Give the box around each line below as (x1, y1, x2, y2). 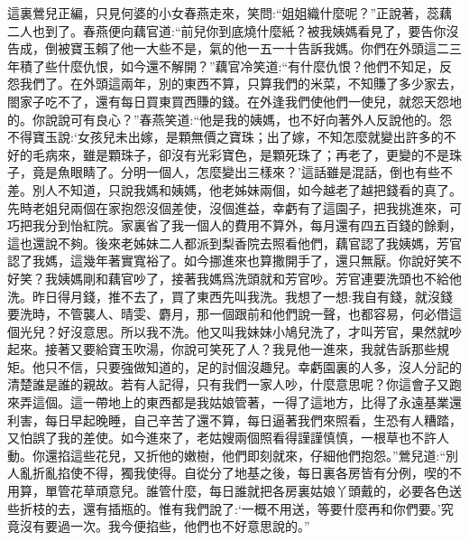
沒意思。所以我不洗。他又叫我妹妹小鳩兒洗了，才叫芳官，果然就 (69, 322, 449, 340)
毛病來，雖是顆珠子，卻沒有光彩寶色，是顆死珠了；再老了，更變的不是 (32, 145, 449, 163)
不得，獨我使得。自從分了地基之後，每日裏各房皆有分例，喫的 (82, 463, 449, 482)
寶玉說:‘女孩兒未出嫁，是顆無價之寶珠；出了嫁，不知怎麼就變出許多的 (32, 127, 444, 146)
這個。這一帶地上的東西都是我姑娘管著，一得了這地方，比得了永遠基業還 (32, 393, 462, 412)
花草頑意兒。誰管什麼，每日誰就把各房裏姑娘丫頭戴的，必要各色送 (69, 481, 462, 500)
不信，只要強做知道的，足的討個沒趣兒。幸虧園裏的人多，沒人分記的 (57, 357, 462, 376)
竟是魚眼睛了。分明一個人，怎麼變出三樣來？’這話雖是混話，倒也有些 (32, 163, 440, 182)
